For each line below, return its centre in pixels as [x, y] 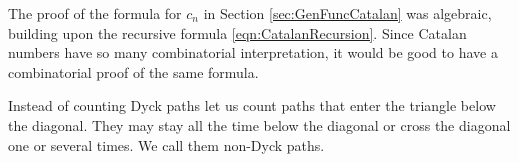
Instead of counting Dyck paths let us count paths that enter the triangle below [252, 105]
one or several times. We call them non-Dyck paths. [166, 144]
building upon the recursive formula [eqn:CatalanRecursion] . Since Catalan [237, 32]
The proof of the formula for [95, 13]
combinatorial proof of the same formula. [133, 71]
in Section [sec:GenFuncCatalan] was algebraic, [347, 13]
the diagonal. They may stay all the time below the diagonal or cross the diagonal [259, 124]
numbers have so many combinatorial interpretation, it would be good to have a [253, 52]
